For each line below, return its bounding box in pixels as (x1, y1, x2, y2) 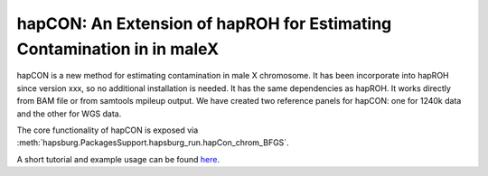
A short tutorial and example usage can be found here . (16, 153, 221, 164)
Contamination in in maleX (16, 39, 220, 59)
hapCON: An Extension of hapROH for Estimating (16, 14, 392, 33)
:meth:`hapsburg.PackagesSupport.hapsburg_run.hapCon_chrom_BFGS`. (16, 137, 289, 148)
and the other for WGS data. (16, 108, 122, 119)
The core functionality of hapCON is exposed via (16, 125, 199, 135)
